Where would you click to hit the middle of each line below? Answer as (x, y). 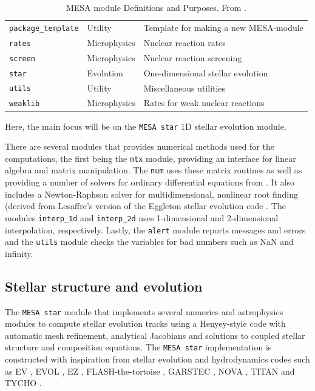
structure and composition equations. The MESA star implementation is (138, 347)
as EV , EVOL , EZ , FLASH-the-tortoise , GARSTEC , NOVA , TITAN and (150, 371)
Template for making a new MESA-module (223, 27)
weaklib (25, 104)
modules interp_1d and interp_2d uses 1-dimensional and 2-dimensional (142, 217)
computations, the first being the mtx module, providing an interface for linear (151, 158)
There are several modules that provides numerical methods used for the (140, 146)
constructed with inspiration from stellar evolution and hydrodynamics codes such (157, 359)
